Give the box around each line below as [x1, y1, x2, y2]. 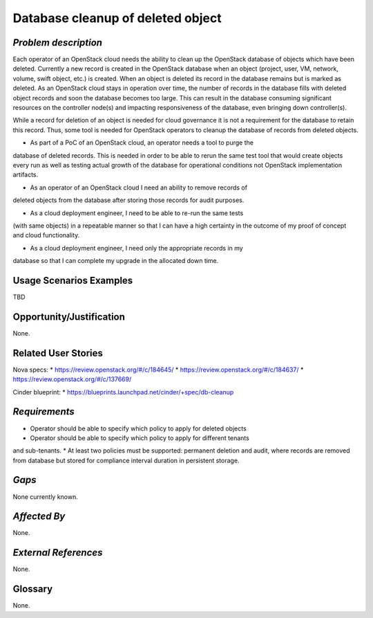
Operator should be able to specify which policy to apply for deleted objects [30, 424, 247, 433]
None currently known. [12, 492, 79, 501]
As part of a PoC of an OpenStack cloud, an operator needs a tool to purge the [30, 138, 254, 147]
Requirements [12, 406, 75, 418]
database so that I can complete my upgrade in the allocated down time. [12, 257, 219, 265]
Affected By [12, 511, 66, 522]
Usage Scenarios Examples [12, 274, 133, 287]
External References [12, 547, 103, 558]
